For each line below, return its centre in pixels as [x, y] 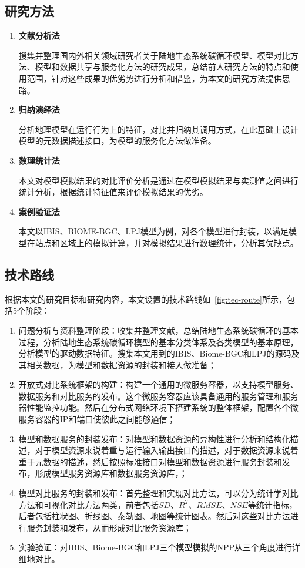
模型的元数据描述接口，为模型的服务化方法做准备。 [117, 141]
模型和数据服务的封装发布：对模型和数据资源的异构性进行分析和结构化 [154, 438]
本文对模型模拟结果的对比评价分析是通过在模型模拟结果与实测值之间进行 [158, 180]
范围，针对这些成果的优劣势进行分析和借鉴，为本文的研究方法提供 [154, 78]
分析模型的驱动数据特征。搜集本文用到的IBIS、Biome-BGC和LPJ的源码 [155, 353]
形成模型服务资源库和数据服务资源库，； [111, 473]
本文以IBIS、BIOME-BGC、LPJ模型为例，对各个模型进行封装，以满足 [153, 231]
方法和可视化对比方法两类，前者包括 [88, 504]
